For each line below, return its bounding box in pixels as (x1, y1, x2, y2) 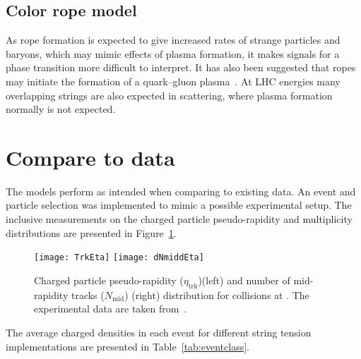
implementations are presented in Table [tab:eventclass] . (6, 339, 249, 353)
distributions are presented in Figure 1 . (6, 225, 177, 240)
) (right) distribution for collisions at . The (124, 287, 309, 302)
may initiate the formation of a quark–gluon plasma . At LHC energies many (6, 73, 341, 88)
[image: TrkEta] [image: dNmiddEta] (34, 252, 204, 263)
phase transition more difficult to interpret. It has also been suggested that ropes (6, 60, 356, 75)
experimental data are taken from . (34, 301, 187, 316)
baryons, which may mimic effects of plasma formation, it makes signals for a (6, 46, 340, 61)
